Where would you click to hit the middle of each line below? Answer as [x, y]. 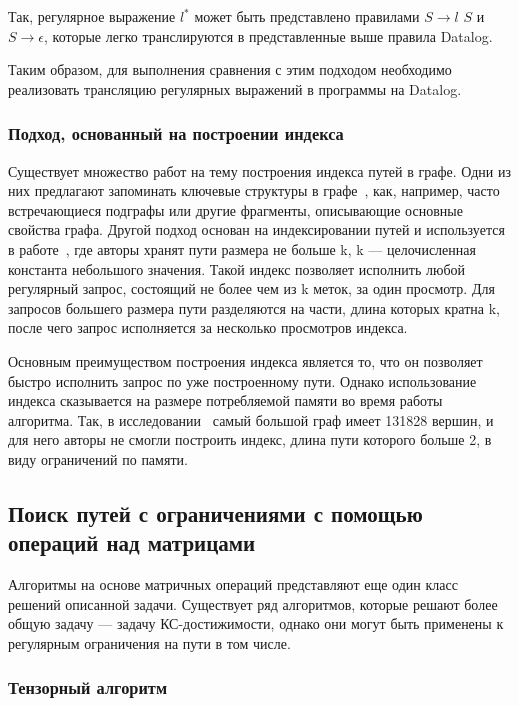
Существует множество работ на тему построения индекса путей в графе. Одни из [259, 170]
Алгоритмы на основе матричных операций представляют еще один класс [233, 584]
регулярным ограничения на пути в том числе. [149, 642]
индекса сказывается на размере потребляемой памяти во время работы [225, 400]
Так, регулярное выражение [92, 16]
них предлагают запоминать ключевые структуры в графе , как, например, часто [254, 190]
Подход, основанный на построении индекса [176, 133]
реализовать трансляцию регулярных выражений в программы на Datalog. [235, 88]
